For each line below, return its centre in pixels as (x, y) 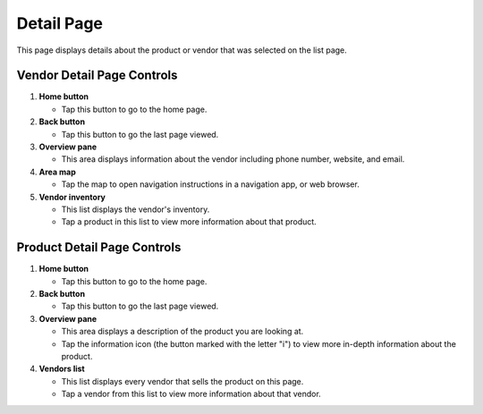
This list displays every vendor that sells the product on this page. (182, 381)
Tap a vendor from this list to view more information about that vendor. (191, 394)
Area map (57, 172)
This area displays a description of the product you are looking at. (182, 332)
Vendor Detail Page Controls (97, 76)
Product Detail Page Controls (99, 247)
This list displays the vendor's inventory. (136, 209)
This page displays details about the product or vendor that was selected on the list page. (182, 50)
